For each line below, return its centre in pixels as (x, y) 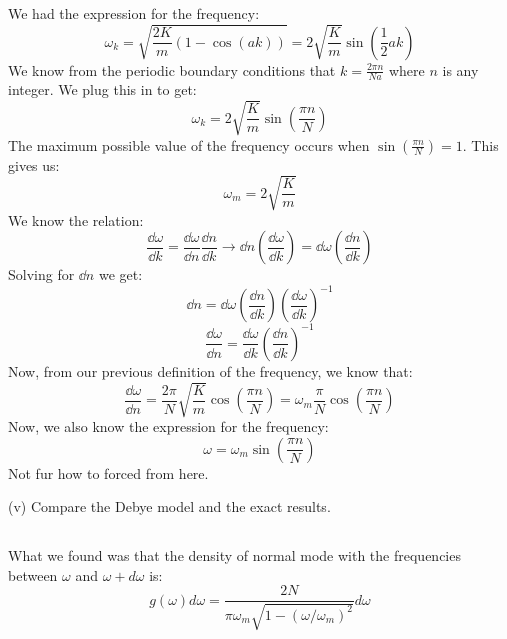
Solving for (41, 274)
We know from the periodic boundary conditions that (172, 69)
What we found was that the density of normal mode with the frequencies (234, 555)
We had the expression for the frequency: (134, 13)
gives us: (34, 164)
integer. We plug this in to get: (102, 89)
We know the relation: (76, 219)
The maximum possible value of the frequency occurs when (189, 144)
